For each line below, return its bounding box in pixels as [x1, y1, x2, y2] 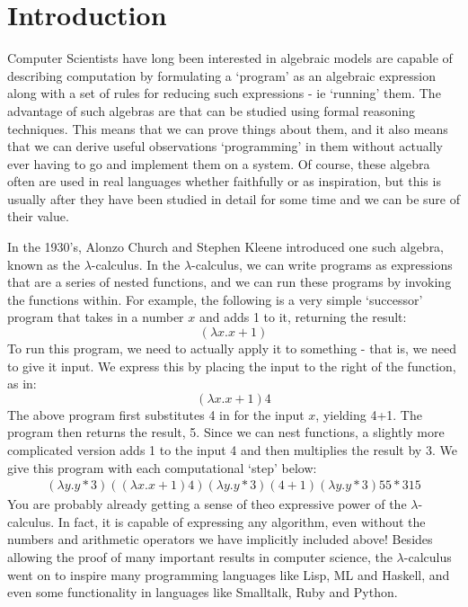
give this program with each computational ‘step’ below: [7, 458, 317, 477]
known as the [7, 254, 80, 273]
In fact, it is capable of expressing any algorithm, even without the [57, 512, 426, 531]
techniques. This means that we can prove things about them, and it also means [7, 119, 448, 138]
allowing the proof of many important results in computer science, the [7, 548, 393, 566]
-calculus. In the [91, 254, 181, 273]
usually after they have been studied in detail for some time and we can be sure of [7, 189, 461, 208]
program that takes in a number [7, 308, 184, 326]
